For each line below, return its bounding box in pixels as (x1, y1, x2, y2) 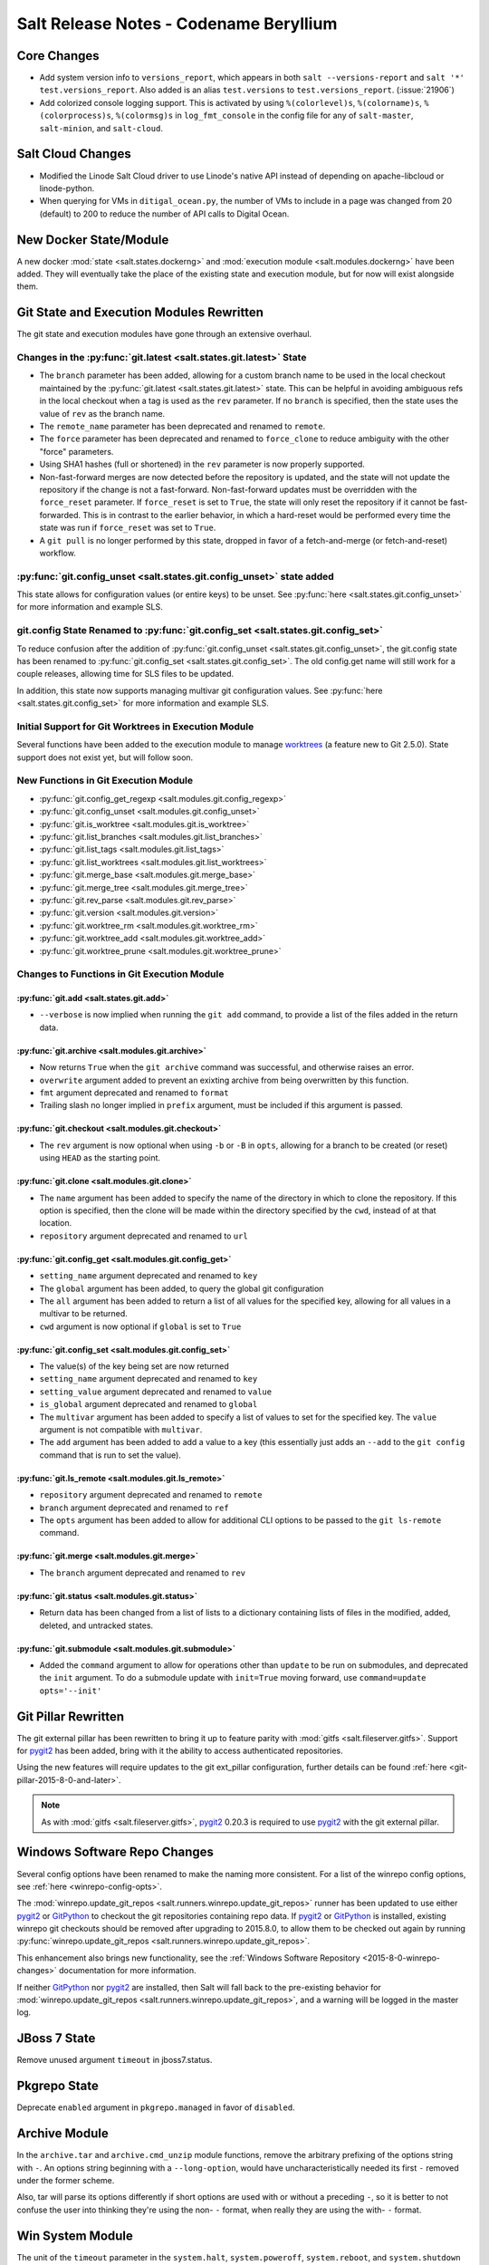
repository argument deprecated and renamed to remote (39, 1489, 263, 1500)
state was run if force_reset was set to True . (39, 522, 216, 534)
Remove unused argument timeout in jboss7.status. (16, 2055, 213, 2066)
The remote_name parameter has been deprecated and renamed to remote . (39, 421, 326, 431)
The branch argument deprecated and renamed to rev (39, 1567, 246, 1578)
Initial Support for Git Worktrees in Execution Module (16, 720, 254, 733)
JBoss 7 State (16, 2030, 96, 2047)
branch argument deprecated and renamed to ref (39, 1502, 230, 1513)
